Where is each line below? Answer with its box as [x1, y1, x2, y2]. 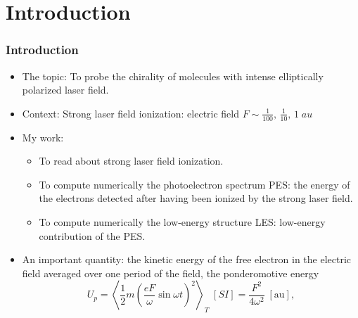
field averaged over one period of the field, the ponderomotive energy [22, 265, 319, 280]
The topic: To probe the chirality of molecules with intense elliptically [22, 68, 324, 83]
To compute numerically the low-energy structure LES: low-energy [39, 214, 326, 229]
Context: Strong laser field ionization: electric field [22, 106, 240, 120]
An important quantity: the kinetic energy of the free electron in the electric [22, 252, 352, 267]
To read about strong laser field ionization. [39, 153, 224, 168]
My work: [22, 129, 64, 144]
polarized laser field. [22, 82, 109, 97]
